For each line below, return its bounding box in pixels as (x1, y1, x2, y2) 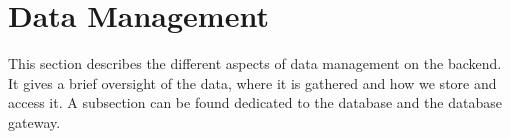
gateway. (8, 111, 61, 132)
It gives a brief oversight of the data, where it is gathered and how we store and (8, 72, 497, 93)
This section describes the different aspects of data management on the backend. (8, 53, 502, 74)
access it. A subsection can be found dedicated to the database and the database (8, 92, 502, 113)
